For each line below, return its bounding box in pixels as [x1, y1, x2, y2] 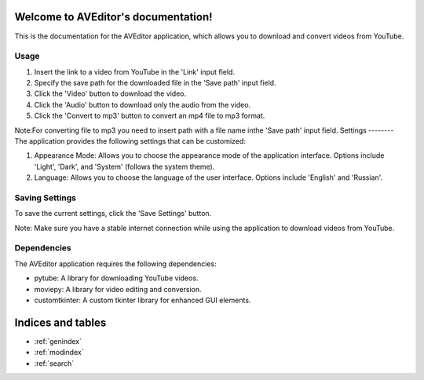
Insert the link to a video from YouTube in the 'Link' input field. [34, 67, 236, 76]
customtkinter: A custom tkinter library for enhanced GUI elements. [34, 295, 251, 305]
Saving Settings [14, 192, 76, 203]
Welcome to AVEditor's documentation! [14, 10, 213, 24]
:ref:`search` [34, 358, 75, 368]
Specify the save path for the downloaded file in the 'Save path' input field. [34, 79, 276, 88]
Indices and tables [14, 316, 107, 329]
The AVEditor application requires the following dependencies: [14, 259, 217, 269]
